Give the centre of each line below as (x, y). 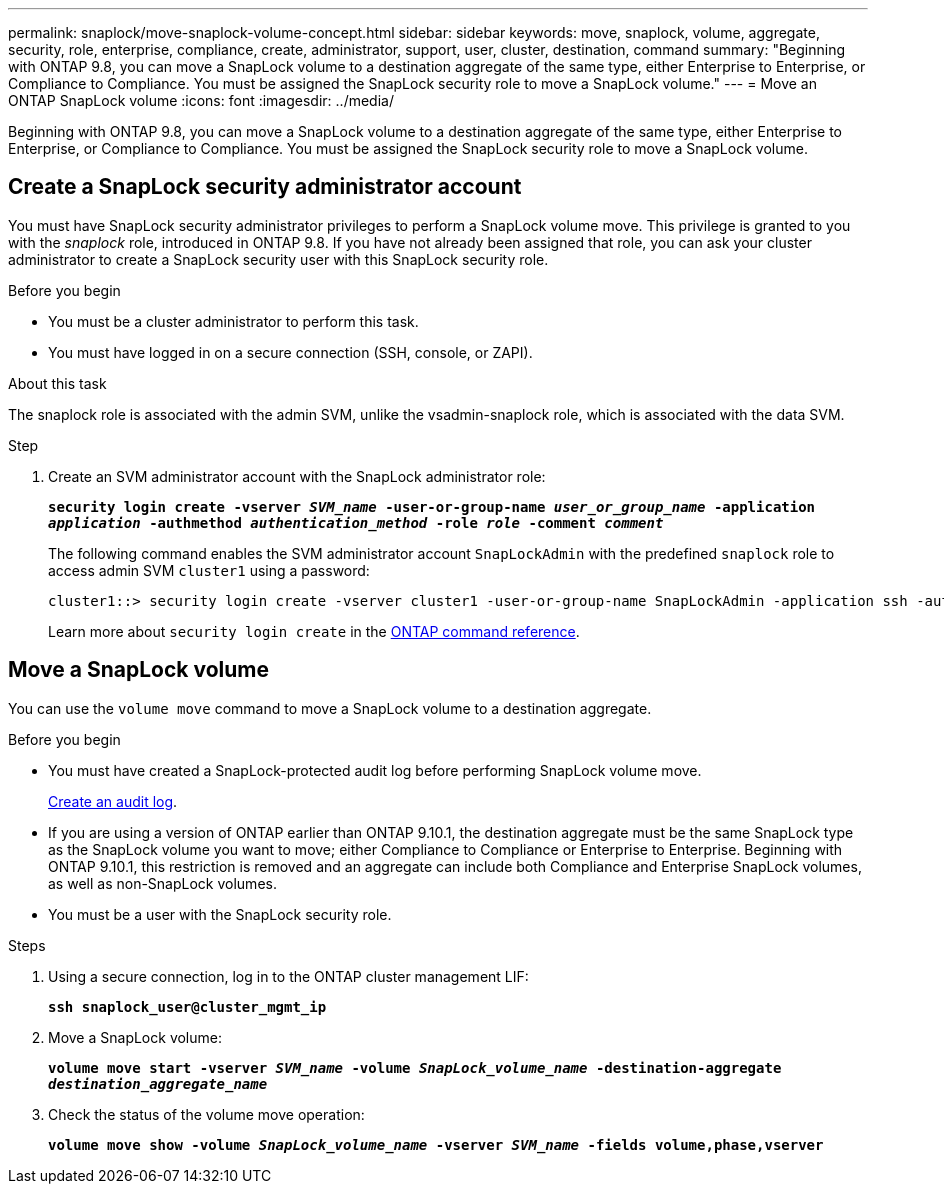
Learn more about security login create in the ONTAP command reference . (314, 631)
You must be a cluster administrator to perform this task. (233, 321)
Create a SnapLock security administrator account (265, 187)
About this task (57, 383)
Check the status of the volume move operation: (206, 1114)
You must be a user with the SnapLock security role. (220, 914)
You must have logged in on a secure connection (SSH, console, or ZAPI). (290, 352)
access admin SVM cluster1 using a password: (209, 570)
